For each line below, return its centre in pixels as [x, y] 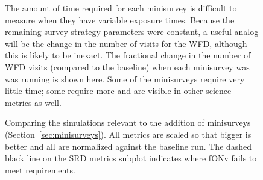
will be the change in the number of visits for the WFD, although [126, 43]
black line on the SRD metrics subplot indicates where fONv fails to [131, 158]
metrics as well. [33, 102]
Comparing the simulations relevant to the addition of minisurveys [128, 123]
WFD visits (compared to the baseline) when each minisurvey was [127, 67]
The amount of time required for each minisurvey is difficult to [121, 8]
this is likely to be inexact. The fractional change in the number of [128, 55]
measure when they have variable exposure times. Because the [120, 20]
